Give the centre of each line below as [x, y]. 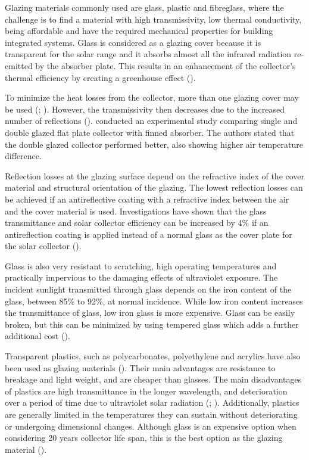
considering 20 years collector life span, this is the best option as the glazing [144, 438]
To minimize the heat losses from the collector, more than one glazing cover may [152, 97]
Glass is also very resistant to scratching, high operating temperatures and [141, 265]
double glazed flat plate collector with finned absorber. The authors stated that [150, 132]
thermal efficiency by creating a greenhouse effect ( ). [100, 77]
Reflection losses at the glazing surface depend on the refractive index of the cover [155, 175]
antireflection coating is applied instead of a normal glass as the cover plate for [149, 234]
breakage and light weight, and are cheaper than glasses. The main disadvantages [153, 379]
